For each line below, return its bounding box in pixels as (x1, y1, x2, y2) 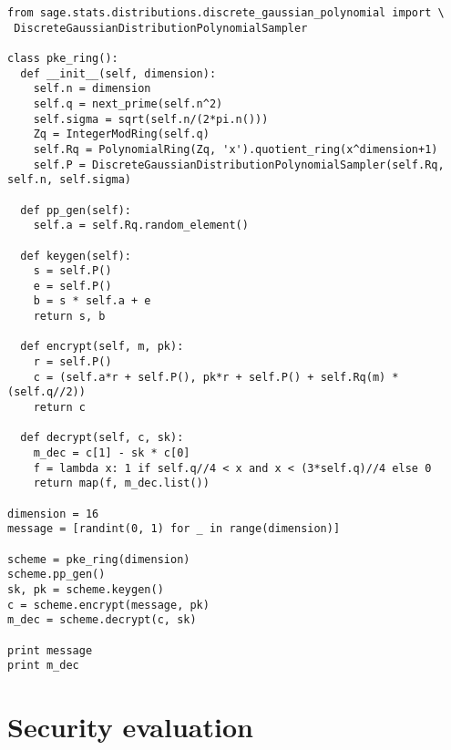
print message (7, 643, 93, 657)
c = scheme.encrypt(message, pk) (7, 598, 210, 611)
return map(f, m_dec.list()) (33, 477, 210, 490)
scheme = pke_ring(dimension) (7, 552, 190, 566)
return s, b (33, 310, 106, 324)
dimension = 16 (7, 507, 99, 520)
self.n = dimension (33, 82, 151, 96)
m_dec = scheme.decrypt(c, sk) (7, 613, 197, 627)
